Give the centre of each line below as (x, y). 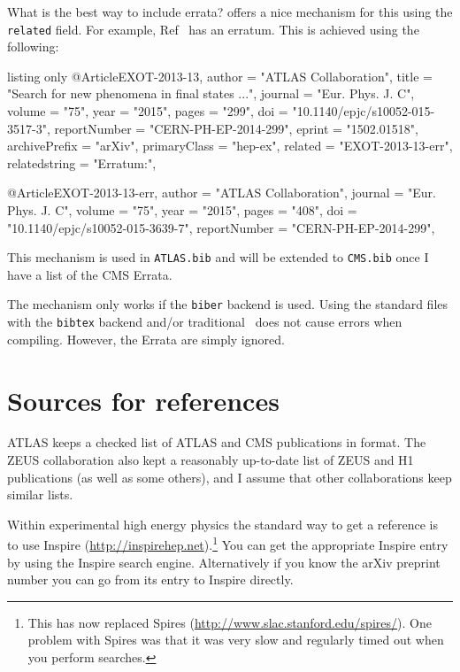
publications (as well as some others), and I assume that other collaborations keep (230, 477)
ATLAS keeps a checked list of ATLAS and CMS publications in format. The (217, 442)
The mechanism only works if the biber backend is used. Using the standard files (228, 304)
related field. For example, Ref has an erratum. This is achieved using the (213, 29)
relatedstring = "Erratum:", (82, 162)
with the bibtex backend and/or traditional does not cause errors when (205, 322)
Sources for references (143, 400)
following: (33, 46)
